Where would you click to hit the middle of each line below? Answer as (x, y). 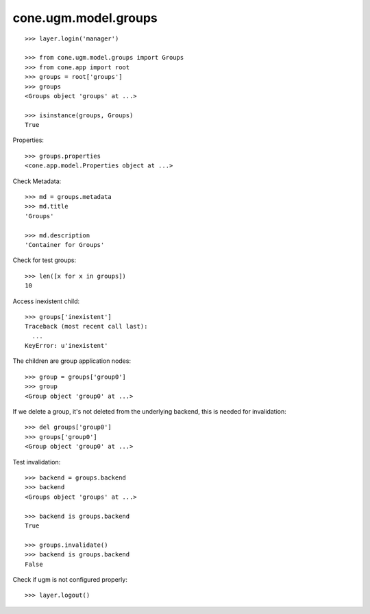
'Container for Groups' (65, 245)
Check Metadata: (37, 181)
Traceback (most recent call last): (86, 327)
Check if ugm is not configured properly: (70, 579)
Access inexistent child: (46, 301)
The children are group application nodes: (72, 361)
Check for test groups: (45, 260)
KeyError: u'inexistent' (66, 346)
